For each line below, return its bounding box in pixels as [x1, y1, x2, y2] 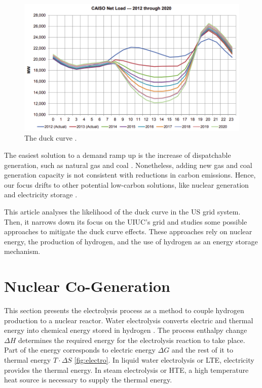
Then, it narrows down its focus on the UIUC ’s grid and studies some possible [4, 216, 247, 227]
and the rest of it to [171, 344, 233, 355]
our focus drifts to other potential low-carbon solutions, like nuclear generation [4, 179, 249, 190]
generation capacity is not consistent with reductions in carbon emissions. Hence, [4, 169, 256, 180]
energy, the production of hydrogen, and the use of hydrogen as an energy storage [4, 236, 258, 246]
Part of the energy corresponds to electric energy [4, 344, 156, 355]
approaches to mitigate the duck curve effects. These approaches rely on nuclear [4, 226, 252, 237]
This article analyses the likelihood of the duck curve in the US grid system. [4, 206, 241, 217]
